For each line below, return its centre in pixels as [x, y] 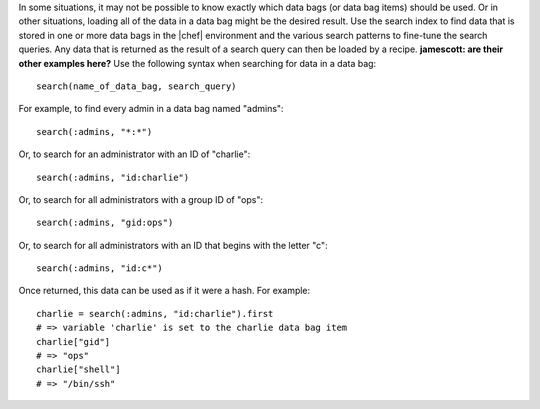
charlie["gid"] [73, 341]
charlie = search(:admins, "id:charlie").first [155, 313]
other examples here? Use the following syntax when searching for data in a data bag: [197, 63]
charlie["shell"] [78, 369]
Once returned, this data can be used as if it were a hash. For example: [164, 291]
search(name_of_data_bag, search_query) [136, 86]
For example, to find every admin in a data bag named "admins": [151, 109]
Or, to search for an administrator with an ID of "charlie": [134, 154]
